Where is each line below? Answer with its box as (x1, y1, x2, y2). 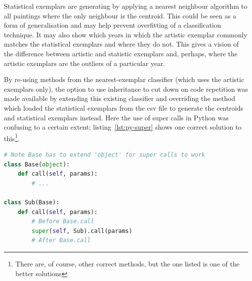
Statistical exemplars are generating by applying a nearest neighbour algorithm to (4, 1, 248, 11)
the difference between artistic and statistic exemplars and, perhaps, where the (4, 48, 237, 58)
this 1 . (4, 132, 20, 143)
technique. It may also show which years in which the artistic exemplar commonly (4, 29, 248, 39)
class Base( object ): (4, 161, 70, 168)
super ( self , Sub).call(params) (31, 227, 132, 234)
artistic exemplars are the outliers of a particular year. (4, 58, 165, 68)
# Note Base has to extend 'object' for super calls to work (4, 151, 205, 158)
